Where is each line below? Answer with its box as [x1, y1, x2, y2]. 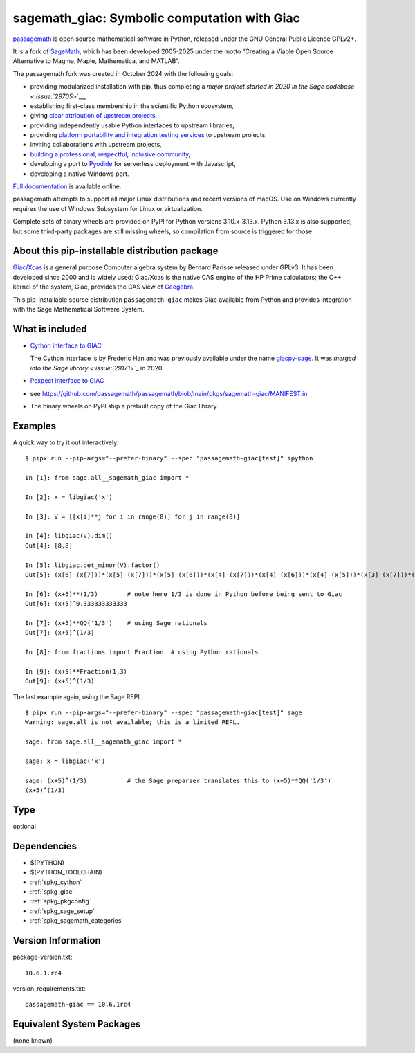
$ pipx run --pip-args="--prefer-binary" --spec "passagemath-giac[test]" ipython [25, 454, 313, 462]
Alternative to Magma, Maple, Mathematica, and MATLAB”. [12, 57, 180, 65]
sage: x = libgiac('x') [25, 757, 106, 765]
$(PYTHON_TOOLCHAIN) [30, 868, 103, 876]
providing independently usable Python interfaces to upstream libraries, [30, 121, 235, 129]
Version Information [12, 935, 101, 946]
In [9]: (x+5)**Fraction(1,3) [25, 667, 128, 675]
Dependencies [12, 840, 77, 852]
